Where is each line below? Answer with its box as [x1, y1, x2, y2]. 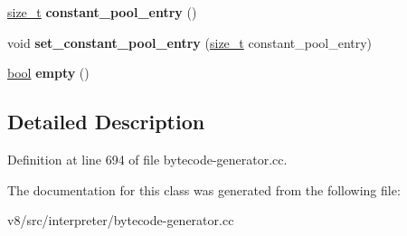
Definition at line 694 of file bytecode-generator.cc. [7, 149, 288, 168]
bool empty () [7, 63, 90, 82]
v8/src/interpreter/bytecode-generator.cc [7, 211, 234, 230]
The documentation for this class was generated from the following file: [7, 180, 401, 199]
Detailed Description [7, 108, 205, 136]
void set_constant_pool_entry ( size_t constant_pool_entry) [7, 33, 373, 52]
